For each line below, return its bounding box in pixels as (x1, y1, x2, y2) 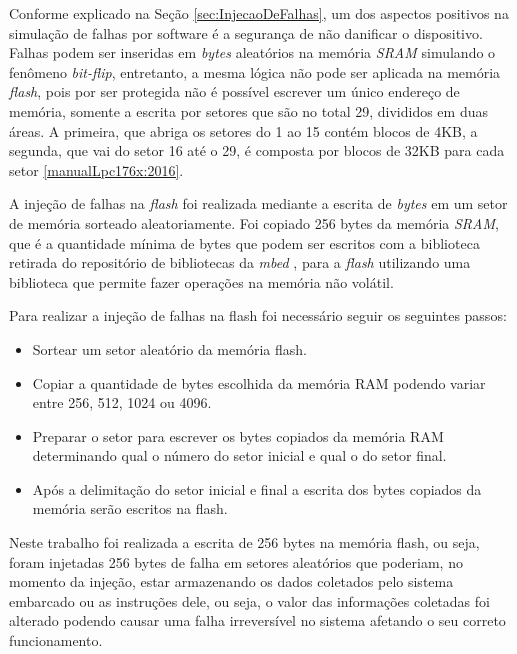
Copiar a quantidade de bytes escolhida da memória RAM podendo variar (32, 372, 486, 393)
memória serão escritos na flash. (32, 498, 228, 519)
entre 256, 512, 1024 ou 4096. (32, 392, 212, 413)
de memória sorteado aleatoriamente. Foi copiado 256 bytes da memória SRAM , (9, 212, 499, 233)
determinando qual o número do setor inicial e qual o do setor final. (32, 445, 447, 466)
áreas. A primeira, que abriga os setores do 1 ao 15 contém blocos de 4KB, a (9, 120, 478, 141)
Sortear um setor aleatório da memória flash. (32, 338, 307, 359)
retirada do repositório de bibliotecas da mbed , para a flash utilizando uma (9, 252, 471, 273)
